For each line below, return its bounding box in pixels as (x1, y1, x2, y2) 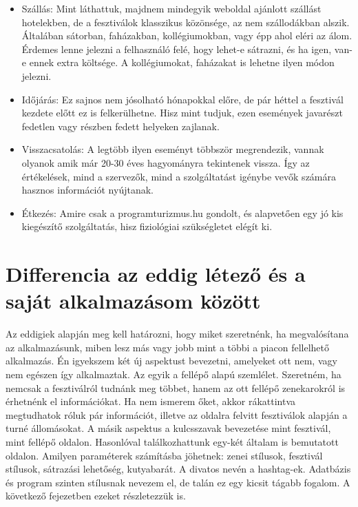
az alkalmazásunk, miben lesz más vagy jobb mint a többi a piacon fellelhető (6, 340, 329, 354)
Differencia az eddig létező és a (6, 260, 306, 288)
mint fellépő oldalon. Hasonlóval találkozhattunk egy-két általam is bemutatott (6, 434, 339, 448)
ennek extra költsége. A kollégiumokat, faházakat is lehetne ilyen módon (29, 55, 335, 70)
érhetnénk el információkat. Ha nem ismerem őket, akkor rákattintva (6, 394, 296, 408)
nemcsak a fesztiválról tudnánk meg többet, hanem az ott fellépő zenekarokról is (6, 380, 346, 395)
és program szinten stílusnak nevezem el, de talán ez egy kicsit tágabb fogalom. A (6, 475, 350, 489)
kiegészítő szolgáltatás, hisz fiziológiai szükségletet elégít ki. (21, 219, 273, 234)
